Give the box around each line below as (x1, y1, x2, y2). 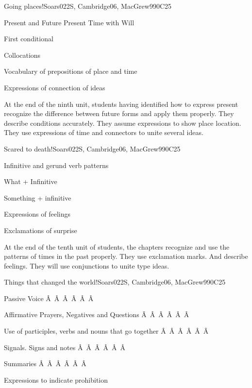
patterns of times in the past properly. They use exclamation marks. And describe (4, 251, 248, 261)
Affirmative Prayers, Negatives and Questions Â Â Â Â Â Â (4, 309, 189, 320)
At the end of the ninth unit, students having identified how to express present (4, 99, 238, 109)
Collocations (4, 50, 41, 60)
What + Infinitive (4, 176, 57, 186)
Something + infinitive (4, 192, 71, 202)
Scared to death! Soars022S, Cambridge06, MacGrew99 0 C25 (4, 143, 181, 153)
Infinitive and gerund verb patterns (4, 160, 109, 170)
